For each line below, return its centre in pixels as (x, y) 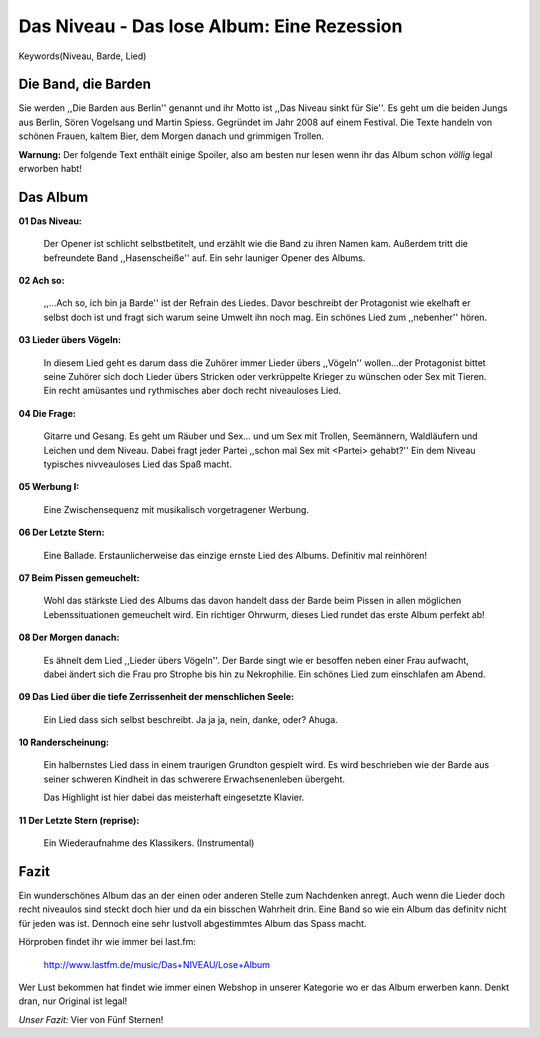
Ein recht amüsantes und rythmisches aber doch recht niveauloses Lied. (192, 391)
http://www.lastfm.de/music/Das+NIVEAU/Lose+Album (156, 964)
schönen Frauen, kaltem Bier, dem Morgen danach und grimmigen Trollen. (171, 136)
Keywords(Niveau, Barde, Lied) (82, 56)
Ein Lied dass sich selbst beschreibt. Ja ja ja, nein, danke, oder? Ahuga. (191, 719)
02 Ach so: (41, 281)
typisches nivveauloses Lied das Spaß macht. (137, 464)
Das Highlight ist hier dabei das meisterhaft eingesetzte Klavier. (174, 797)
